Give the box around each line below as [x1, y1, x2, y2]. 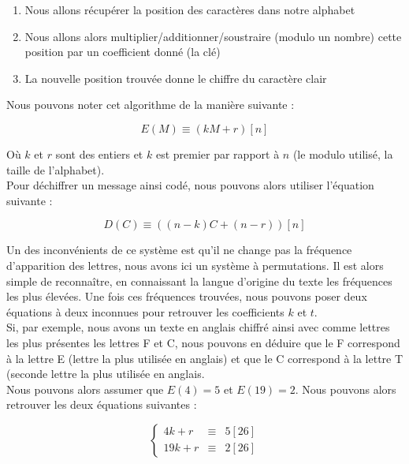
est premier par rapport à [155, 145, 280, 162]
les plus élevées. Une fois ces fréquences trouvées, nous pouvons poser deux [6, 288, 367, 305]
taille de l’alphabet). [6, 161, 105, 178]
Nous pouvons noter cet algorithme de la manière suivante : [6, 96, 295, 113]
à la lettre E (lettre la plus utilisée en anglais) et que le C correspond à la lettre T [6, 350, 403, 366]
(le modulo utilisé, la [292, 145, 393, 162]
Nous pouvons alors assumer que [6, 380, 164, 397]
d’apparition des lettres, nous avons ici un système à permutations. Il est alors [6, 256, 384, 273]
